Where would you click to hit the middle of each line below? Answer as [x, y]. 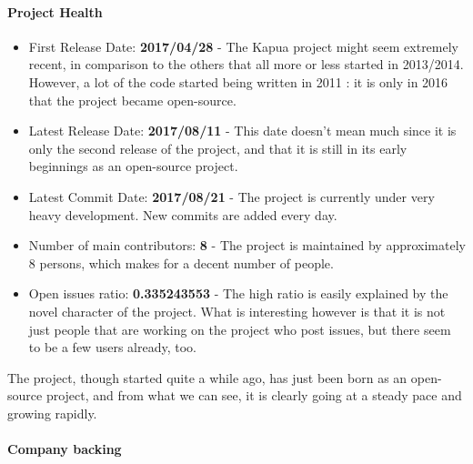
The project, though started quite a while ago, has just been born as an [207, 377]
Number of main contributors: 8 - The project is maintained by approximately [247, 245]
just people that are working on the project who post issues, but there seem [240, 329]
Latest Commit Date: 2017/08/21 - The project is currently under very [231, 196]
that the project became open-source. [132, 100]
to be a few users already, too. [112, 347]
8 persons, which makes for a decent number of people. [181, 262]
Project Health [55, 11]
